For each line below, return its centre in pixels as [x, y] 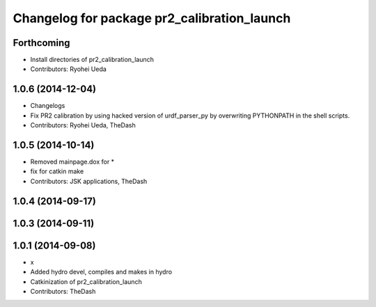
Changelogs [48, 106]
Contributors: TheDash [63, 291]
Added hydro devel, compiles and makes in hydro [101, 272]
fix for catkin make [57, 171]
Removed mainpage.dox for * [72, 162]
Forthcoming [41, 43]
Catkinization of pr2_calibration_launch [86, 281]
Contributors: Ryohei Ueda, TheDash [83, 125]
